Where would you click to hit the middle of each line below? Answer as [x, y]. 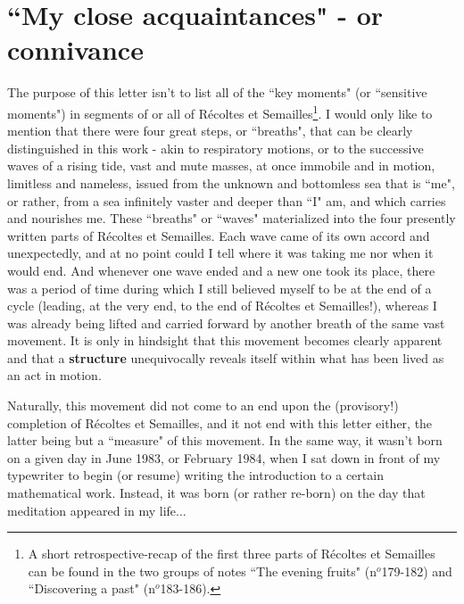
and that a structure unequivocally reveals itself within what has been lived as [226, 357]
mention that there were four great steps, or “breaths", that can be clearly [210, 131]
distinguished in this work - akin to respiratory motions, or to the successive [215, 148]
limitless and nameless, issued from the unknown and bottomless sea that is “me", [231, 182]
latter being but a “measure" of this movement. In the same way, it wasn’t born [225, 440]
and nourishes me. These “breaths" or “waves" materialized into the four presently [232, 218]
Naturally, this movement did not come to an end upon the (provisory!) [203, 405]
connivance [75, 50]
